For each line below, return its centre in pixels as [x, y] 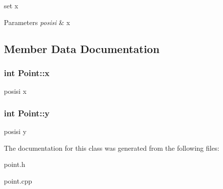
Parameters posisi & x [37, 22]
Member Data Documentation [82, 48]
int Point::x [27, 72]
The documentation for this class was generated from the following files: [112, 148]
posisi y [15, 131]
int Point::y [27, 113]
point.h [15, 164]
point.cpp [18, 180]
